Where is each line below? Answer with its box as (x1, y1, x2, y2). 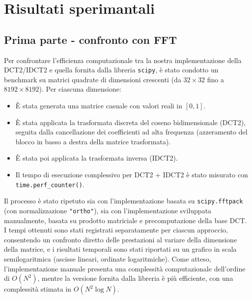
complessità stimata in (4, 284, 72, 294)
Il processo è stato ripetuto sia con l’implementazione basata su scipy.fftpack (4, 196, 243, 206)
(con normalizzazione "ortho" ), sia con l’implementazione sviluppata (4, 205, 212, 215)
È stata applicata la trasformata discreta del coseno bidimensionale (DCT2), (15, 117, 246, 127)
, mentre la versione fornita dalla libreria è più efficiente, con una (37, 273, 233, 283)
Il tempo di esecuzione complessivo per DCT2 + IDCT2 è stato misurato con (15, 169, 248, 179)
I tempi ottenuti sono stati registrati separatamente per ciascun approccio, (4, 225, 228, 235)
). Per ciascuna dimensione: (39, 84, 121, 94)
